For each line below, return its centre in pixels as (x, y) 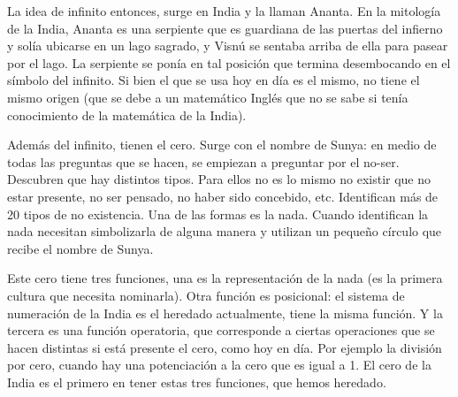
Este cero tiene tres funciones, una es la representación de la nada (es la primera (225, 278)
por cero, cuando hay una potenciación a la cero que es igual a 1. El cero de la (219, 365)
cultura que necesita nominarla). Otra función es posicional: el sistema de (206, 295)
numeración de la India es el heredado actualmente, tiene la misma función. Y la (225, 313)
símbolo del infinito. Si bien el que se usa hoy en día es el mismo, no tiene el (214, 80)
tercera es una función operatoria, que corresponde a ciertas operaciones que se (221, 330)
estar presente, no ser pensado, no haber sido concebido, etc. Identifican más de (223, 196)
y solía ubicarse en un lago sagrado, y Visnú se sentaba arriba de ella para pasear (228, 46)
